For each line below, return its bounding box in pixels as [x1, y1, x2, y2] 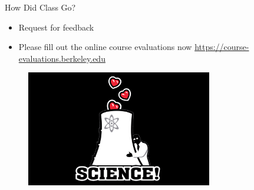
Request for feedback [18, 21, 94, 33]
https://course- [194, 41, 249, 53]
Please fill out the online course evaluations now [18, 41, 192, 53]
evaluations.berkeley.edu [18, 52, 105, 64]
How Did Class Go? [5, 1, 76, 13]
